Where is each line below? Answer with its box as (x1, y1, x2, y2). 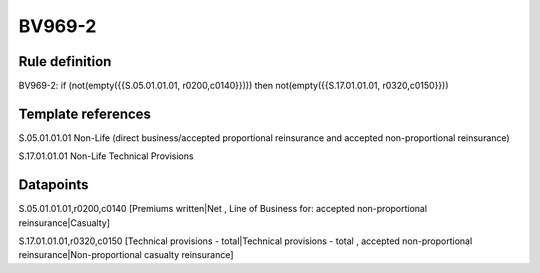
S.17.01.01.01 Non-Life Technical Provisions (18, 150, 194, 162)
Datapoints (18, 176, 89, 194)
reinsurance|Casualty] (18, 216, 110, 229)
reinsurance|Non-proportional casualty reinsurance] (18, 249, 234, 261)
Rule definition (18, 53, 112, 70)
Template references (18, 105, 152, 122)
